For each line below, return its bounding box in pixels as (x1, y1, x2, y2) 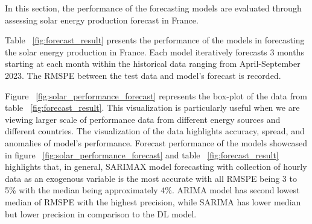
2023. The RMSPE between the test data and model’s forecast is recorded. (5, 69, 281, 81)
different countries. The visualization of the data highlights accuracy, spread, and (5, 125, 305, 137)
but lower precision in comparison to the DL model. (5, 207, 197, 220)
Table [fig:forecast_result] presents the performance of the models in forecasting (5, 34, 305, 46)
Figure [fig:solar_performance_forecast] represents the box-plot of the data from (5, 89, 307, 102)
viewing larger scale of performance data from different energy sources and (5, 113, 281, 125)
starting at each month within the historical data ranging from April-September (5, 57, 301, 70)
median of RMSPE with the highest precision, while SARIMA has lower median (5, 195, 301, 208)
